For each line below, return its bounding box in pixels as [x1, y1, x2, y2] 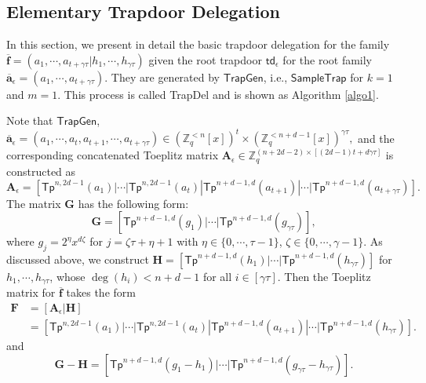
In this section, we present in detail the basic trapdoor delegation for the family [6, 36, 390, 53]
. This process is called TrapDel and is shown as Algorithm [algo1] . [57, 86, 379, 102]
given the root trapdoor [148, 51, 262, 67]
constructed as [6, 162, 76, 179]
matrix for [6, 284, 56, 301]
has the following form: [78, 195, 189, 211]
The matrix [6, 195, 61, 211]
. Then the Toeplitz [277, 268, 371, 284]
